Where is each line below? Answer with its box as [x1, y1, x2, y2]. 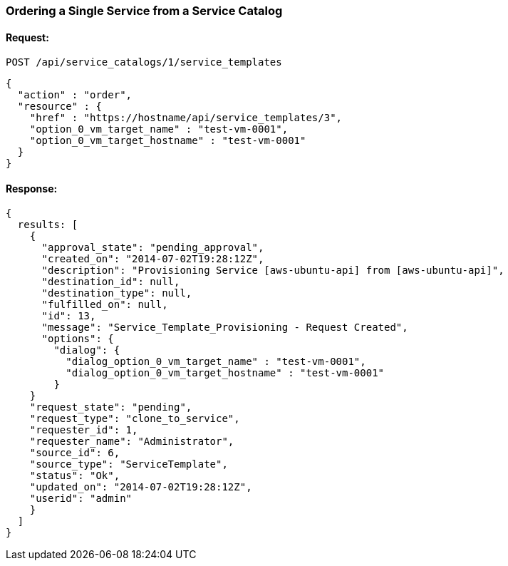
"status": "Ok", [29, 470, 120, 482]
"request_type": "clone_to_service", [29, 413, 240, 425]
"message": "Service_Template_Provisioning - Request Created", [41, 321, 408, 334]
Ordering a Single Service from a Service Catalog [6, 4, 283, 18]
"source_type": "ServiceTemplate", [29, 458, 228, 470]
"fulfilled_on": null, [41, 299, 168, 311]
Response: [6, 182, 58, 195]
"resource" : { [17, 101, 102, 113]
